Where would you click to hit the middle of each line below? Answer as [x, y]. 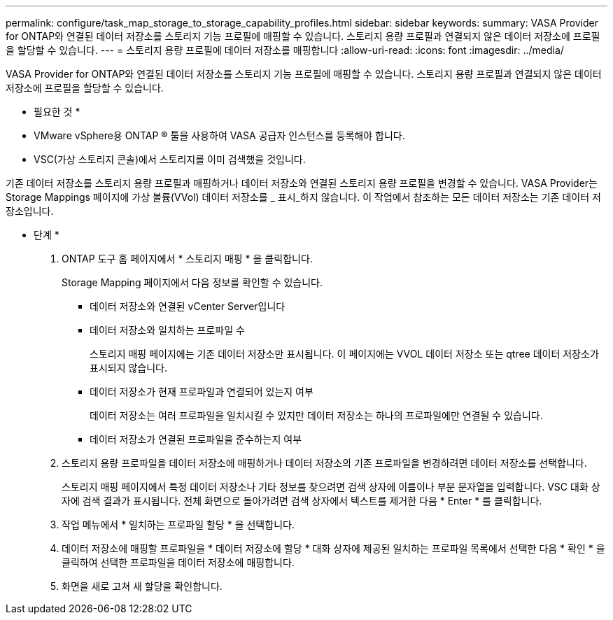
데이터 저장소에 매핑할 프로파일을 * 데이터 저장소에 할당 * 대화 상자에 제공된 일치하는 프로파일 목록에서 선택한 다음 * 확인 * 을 [333, 548]
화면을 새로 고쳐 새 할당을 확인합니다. [142, 586]
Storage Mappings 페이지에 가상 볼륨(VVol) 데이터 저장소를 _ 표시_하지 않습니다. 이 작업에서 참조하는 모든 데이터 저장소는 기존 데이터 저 [303, 197]
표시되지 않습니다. [129, 368]
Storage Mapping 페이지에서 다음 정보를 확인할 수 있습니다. [192, 282]
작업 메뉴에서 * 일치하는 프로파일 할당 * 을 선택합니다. [178, 524]
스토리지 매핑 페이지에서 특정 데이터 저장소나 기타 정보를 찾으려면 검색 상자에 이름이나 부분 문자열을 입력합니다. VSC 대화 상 [331, 487]
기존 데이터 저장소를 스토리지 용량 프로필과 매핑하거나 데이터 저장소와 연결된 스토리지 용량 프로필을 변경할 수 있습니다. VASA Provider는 [302, 183]
